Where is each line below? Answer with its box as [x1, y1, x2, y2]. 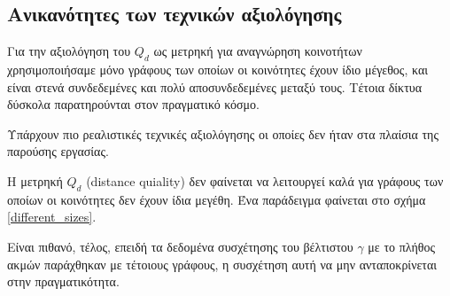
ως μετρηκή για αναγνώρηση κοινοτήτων [153, 42, 362, 60]
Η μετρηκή [7, 171, 63, 190]
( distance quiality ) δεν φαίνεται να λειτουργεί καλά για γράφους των [86, 171, 444, 190]
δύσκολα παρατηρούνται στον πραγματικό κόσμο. [7, 95, 260, 113]
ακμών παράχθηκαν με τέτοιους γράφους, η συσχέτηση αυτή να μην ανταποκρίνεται [7, 254, 438, 273]
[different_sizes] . [7, 207, 97, 226]
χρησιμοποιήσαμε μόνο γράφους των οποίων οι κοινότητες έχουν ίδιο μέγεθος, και [7, 60, 429, 78]
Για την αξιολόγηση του [7, 42, 131, 60]
